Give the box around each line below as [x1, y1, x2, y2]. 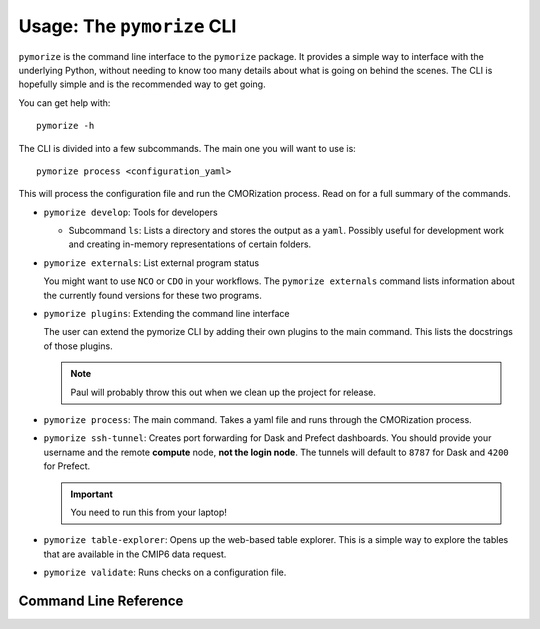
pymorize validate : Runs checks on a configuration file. [43, 566, 287, 579]
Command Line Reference [18, 592, 184, 609]
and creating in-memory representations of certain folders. [68, 238, 312, 250]
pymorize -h [36, 120, 95, 132]
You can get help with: [18, 96, 111, 109]
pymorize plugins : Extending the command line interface [43, 308, 290, 320]
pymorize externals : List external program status [43, 256, 260, 269]
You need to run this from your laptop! [70, 506, 227, 518]
